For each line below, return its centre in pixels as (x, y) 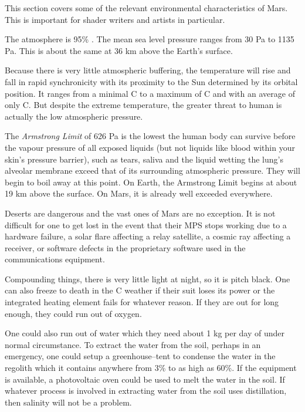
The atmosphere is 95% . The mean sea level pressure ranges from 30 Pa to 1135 (150, 39)
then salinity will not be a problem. (68, 402)
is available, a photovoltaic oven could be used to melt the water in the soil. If (145, 379)
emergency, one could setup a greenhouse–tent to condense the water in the (140, 356)
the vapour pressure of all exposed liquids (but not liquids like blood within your (150, 147)
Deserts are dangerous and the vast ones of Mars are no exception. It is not (140, 213)
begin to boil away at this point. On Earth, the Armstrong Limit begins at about (151, 182)
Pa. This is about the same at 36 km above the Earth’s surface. (119, 50)
